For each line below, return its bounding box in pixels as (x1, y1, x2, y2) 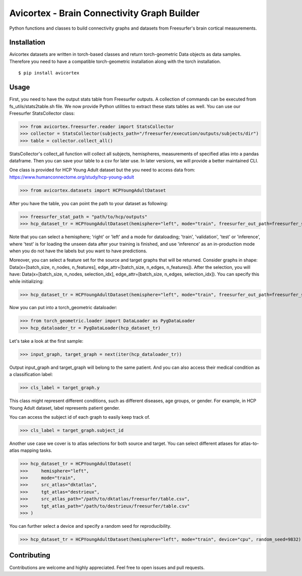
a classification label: (9, 371, 53, 377)
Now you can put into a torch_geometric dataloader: (9, 305, 118, 311)
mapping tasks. (20, 447, 52, 453)
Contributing (9, 551, 50, 560)
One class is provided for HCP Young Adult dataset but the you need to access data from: (9, 167, 196, 173)
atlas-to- (241, 440, 259, 446)
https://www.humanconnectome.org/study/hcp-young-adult (9, 174, 134, 180)
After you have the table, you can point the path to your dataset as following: (9, 200, 168, 206)
